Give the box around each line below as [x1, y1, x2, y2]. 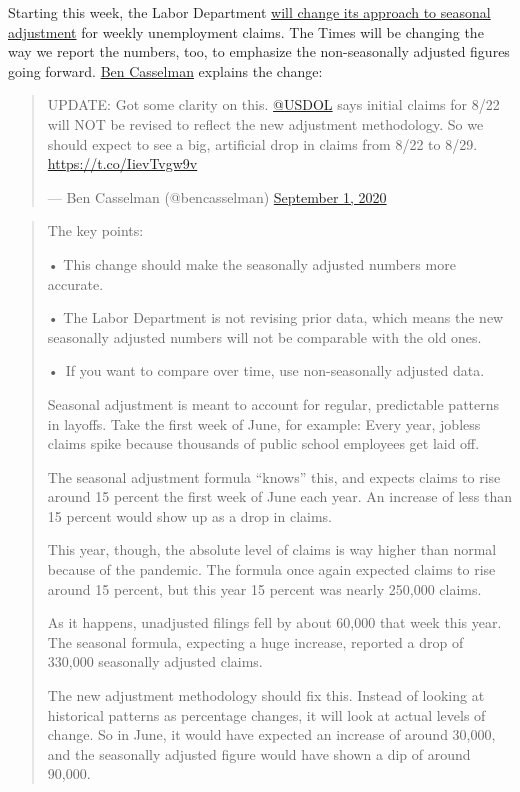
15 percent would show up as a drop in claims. [47, 505, 332, 526]
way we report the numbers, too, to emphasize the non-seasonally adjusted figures [8, 41, 510, 62]
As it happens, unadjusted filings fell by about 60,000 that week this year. [47, 612, 502, 633]
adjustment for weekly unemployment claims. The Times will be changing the [8, 21, 484, 42]
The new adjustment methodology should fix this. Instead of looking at [47, 685, 485, 706]
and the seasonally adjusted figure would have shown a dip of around [47, 743, 471, 764]
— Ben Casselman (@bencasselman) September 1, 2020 [47, 186, 387, 207]
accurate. [47, 273, 104, 294]
